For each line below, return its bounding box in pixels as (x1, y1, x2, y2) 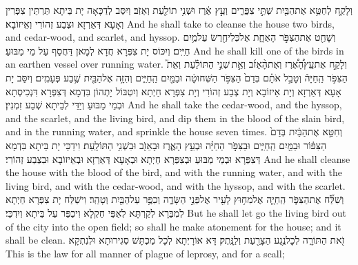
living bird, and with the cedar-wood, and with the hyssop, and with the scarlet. (6, 178, 346, 193)
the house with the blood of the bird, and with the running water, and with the (6, 165, 342, 179)
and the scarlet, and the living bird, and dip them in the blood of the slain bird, (6, 110, 345, 125)
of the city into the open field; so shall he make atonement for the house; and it (6, 219, 341, 233)
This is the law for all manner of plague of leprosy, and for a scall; (6, 246, 285, 260)
